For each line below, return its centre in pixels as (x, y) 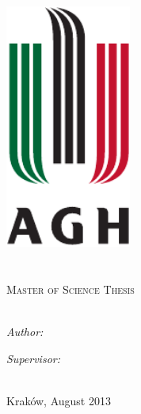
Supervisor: (33, 358)
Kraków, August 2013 (59, 400)
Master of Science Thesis (70, 289)
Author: (25, 331)
